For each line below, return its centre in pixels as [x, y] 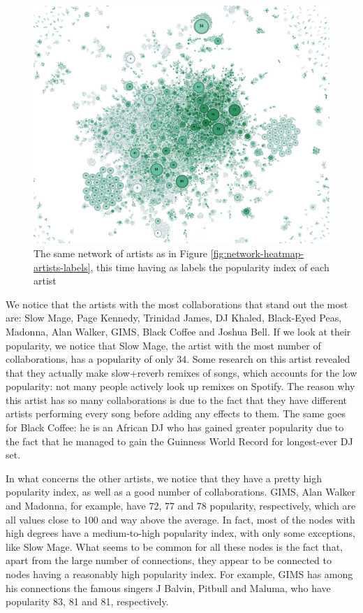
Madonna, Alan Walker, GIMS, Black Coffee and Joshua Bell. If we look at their [178, 331]
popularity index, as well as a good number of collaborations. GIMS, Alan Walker [181, 492]
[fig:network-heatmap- [257, 253]
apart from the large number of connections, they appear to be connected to [169, 560]
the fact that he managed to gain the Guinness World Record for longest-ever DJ [179, 441]
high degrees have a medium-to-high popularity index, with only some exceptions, [180, 533]
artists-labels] [62, 267]
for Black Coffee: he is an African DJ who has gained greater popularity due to [175, 427]
